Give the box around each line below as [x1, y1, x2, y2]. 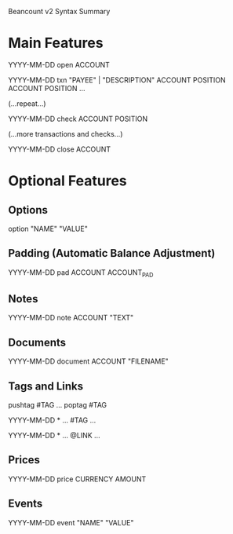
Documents [8, 335, 67, 349]
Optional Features [8, 172, 127, 190]
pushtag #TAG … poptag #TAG [8, 400, 107, 409]
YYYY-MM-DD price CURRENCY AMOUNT [8, 474, 147, 484]
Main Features [8, 35, 104, 52]
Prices [8, 453, 41, 466]
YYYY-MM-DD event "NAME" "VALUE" [8, 518, 135, 527]
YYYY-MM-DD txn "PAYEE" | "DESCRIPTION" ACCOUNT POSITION [8, 75, 226, 85]
